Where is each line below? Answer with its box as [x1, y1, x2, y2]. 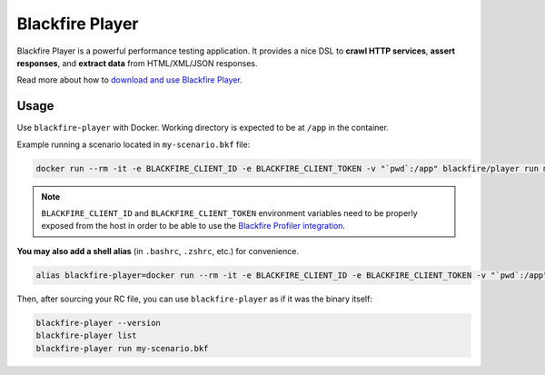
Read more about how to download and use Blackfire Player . [16, 74, 243, 85]
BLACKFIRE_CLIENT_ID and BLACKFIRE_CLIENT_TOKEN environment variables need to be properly [41, 207, 418, 218]
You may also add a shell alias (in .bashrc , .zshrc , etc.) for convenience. [16, 245, 300, 256]
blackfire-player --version [35, 318, 161, 328]
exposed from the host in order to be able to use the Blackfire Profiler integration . [41, 221, 345, 232]
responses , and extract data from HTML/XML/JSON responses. [16, 57, 258, 68]
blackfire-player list [35, 331, 137, 340]
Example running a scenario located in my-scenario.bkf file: [16, 139, 251, 150]
